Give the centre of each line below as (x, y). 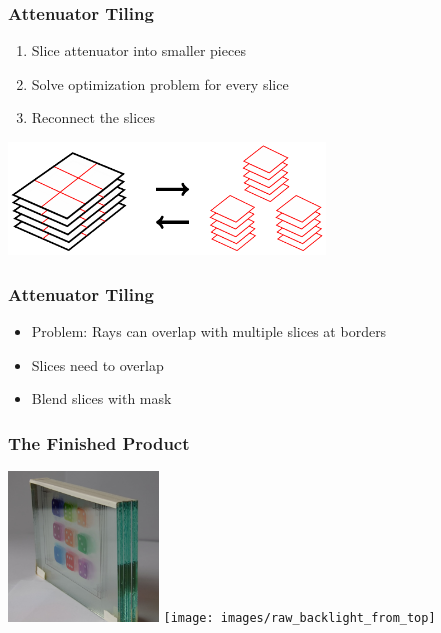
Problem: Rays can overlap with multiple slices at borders (209, 331)
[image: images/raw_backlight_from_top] (299, 618)
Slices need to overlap (97, 364)
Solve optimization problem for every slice (160, 83)
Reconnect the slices (93, 117)
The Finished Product (99, 442)
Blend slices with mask (101, 398)
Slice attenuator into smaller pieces (138, 50)
